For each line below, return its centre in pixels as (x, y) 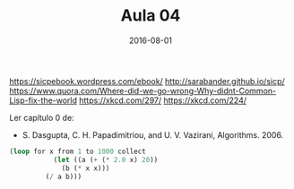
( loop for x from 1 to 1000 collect (78, 151)
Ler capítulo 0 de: (42, 117)
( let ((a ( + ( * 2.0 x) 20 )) (106, 159)
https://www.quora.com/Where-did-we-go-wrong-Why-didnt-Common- (143, 90)
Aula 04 (151, 16)
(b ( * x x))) (86, 168)
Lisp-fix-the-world (43, 100)
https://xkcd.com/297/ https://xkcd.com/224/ (163, 100)
